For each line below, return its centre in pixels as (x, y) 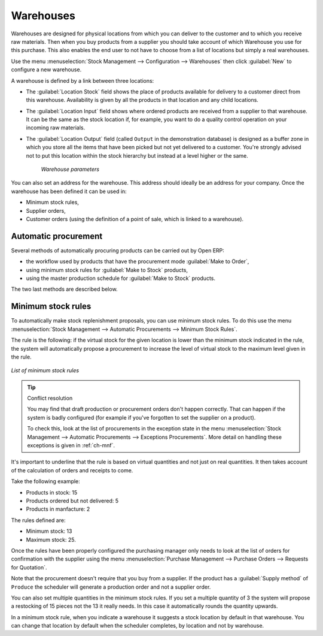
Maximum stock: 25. (51, 539)
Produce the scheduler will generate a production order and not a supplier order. (111, 587)
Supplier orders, (46, 210)
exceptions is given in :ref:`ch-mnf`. (71, 445)
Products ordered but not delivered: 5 (72, 501)
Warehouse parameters (70, 169)
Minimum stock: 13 (49, 531)
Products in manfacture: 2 (58, 509)
